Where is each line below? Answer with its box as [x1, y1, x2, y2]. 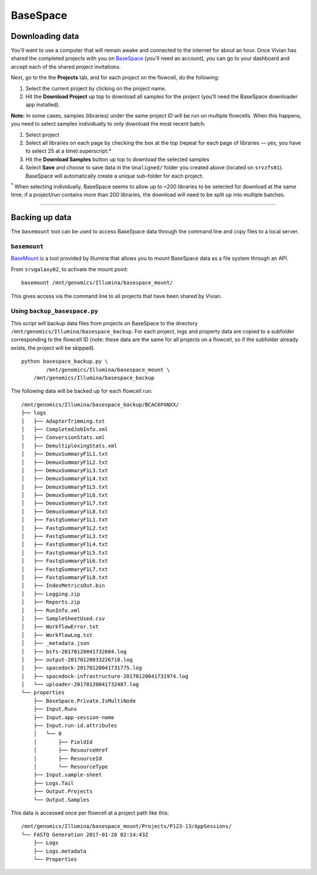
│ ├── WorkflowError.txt [21, 623, 99, 630]
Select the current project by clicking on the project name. [25, 85, 167, 92]
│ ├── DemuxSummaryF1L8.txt [21, 508, 109, 515]
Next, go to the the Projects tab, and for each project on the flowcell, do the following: [11, 74, 220, 81]
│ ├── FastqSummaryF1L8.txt [21, 574, 109, 580]
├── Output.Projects [33, 788, 93, 795]
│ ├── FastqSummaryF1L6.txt [21, 557, 109, 565]
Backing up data [11, 212, 72, 223]
